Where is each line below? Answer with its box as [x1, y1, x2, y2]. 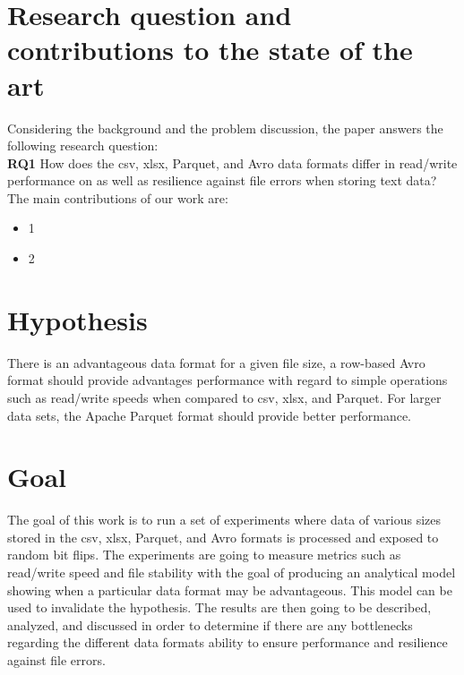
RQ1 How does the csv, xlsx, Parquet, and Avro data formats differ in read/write [7, 153, 458, 172]
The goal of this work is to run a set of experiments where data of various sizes [7, 510, 442, 529]
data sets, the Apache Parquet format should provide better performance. [7, 406, 412, 424]
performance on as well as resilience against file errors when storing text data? [7, 171, 437, 190]
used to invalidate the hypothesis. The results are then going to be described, [7, 598, 432, 617]
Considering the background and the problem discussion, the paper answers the [7, 118, 443, 137]
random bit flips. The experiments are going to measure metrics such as [7, 545, 401, 564]
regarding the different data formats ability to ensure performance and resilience [7, 633, 448, 652]
